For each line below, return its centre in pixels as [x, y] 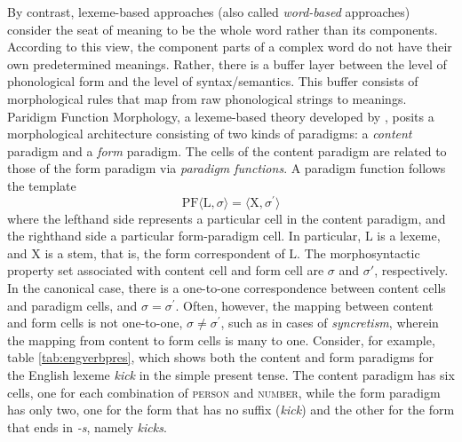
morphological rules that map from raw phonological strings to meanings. [207, 98]
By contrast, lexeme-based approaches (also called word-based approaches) [209, 12]
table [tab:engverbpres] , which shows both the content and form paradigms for [221, 357]
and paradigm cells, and [72, 305]
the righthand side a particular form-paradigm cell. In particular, [184, 236]
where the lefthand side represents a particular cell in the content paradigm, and [227, 218]
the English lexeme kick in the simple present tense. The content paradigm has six [231, 374]
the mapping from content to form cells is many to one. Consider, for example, [221, 339]
